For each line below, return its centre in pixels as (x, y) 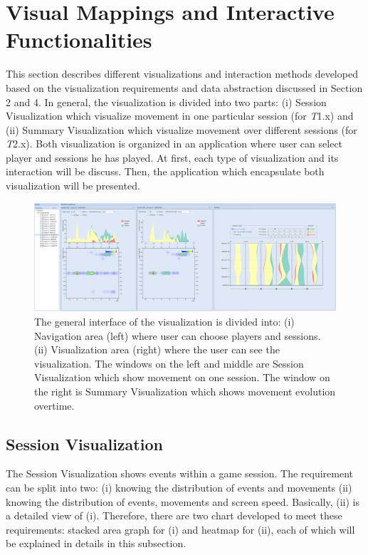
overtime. (54, 405)
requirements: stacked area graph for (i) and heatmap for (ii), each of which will (180, 529)
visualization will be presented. (73, 186)
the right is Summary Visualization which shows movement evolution (185, 391)
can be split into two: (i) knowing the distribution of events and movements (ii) (179, 487)
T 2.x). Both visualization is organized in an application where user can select (174, 144)
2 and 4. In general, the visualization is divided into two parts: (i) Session (166, 102)
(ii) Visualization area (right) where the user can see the (157, 349)
